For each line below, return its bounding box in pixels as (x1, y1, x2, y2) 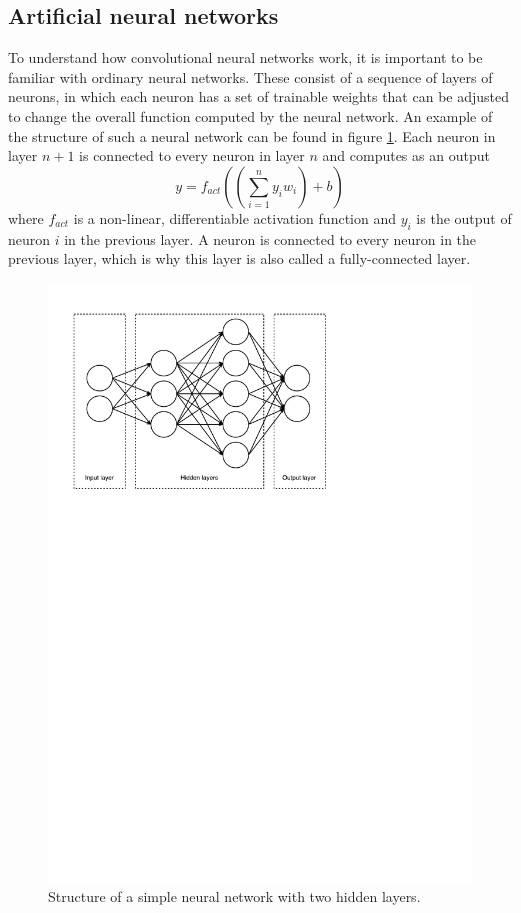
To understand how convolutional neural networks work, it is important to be (8, 47, 483, 68)
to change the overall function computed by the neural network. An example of (8, 105, 493, 126)
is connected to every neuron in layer (79, 145, 305, 166)
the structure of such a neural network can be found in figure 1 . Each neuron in (8, 125, 496, 146)
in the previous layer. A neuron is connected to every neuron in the (64, 228, 477, 249)
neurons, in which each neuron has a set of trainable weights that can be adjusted (8, 86, 510, 107)
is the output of (416, 207, 512, 228)
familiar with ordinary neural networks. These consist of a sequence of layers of (8, 66, 493, 87)
